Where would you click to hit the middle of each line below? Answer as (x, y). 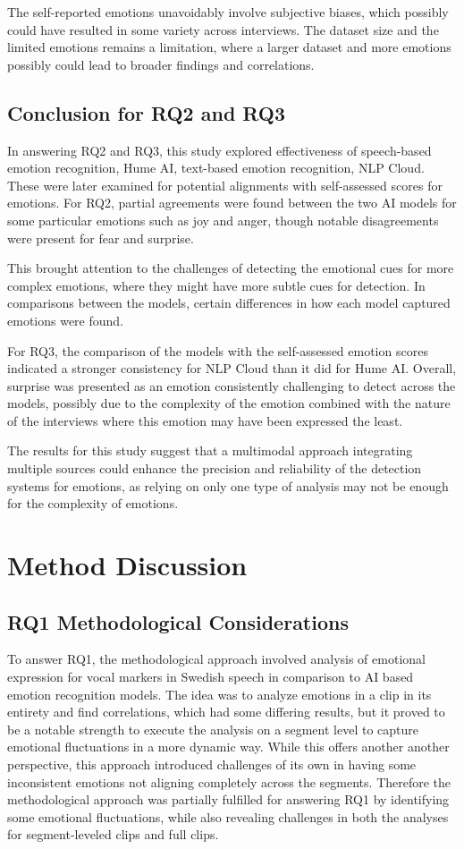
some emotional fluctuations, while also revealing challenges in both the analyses (228, 816)
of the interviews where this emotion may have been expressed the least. (205, 420)
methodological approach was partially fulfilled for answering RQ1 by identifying (228, 799)
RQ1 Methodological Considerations (178, 621)
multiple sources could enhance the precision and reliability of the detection (215, 468)
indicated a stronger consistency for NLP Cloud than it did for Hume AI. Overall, (232, 368)
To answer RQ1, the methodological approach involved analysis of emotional (216, 659)
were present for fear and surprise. (101, 238)
